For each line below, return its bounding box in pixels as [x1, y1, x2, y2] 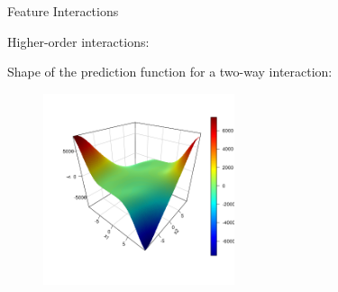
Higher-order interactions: [7, 32, 150, 50]
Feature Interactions [7, 2, 119, 20]
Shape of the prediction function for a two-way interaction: [7, 62, 333, 81]
